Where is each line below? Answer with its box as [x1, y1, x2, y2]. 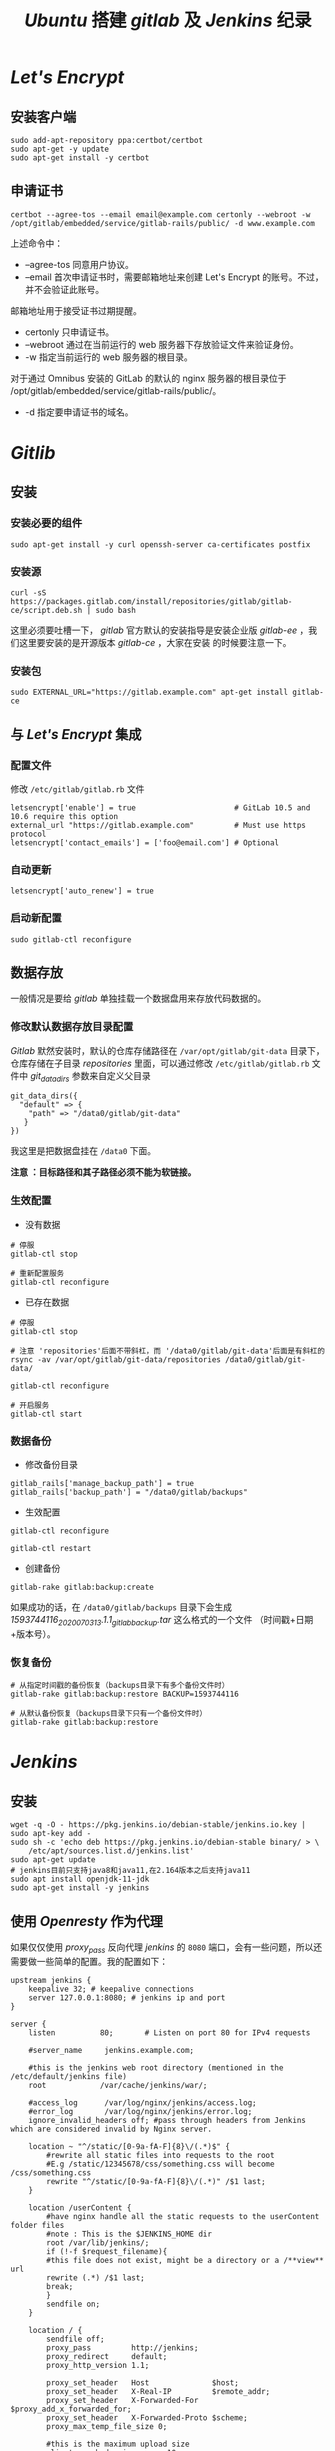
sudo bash [95, 605, 137, 615]
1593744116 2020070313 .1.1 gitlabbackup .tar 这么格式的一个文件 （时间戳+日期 [10, 1614, 314, 1628]
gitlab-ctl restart [10, 1544, 92, 1554]
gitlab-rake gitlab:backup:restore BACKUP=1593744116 [10, 1689, 240, 1700]
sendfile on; [46, 2299, 101, 2309]
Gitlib [10, 442, 56, 464]
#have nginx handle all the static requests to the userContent [46, 2211, 320, 2221]
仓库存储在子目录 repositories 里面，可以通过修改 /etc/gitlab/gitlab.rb [10, 1057, 310, 1069]
